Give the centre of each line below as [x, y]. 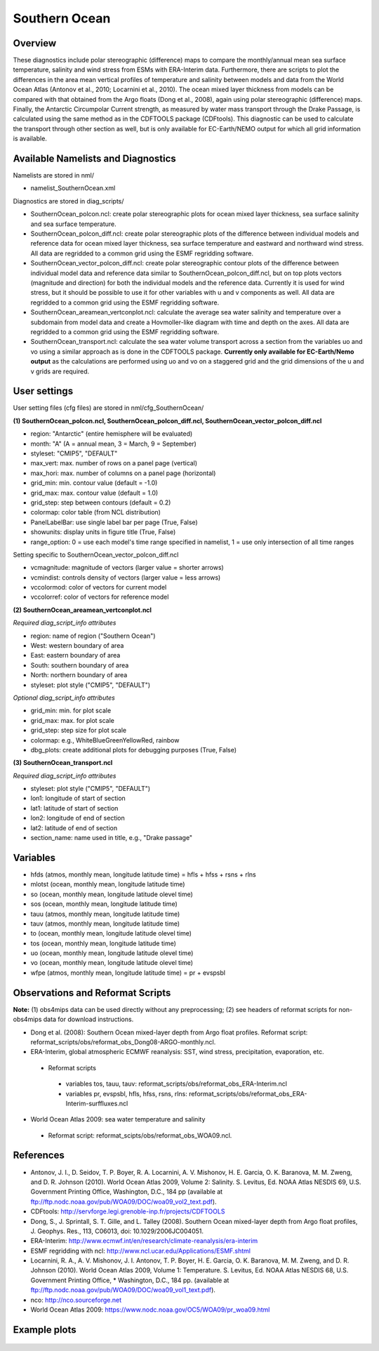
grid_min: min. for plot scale [71, 711]
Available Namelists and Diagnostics [95, 159]
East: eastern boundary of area [75, 655]
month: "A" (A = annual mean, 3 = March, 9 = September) [113, 444]
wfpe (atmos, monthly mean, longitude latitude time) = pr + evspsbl [128, 973]
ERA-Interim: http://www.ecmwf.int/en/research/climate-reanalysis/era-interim [144, 1241]
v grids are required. [60, 371]
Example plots [45, 1330]
